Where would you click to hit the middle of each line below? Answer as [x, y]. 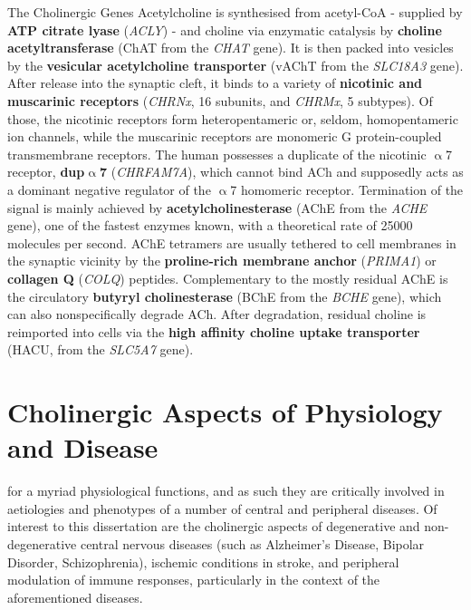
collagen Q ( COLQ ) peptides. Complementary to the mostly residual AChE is [228, 278]
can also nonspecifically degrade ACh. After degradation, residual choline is [217, 314]
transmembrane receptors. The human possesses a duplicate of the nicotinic [217, 154]
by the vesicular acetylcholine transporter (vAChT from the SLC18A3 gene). [235, 65]
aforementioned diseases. [75, 597]
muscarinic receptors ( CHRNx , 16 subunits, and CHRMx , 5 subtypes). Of [220, 100]
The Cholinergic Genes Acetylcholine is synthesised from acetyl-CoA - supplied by [235, 12]
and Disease [83, 447]
